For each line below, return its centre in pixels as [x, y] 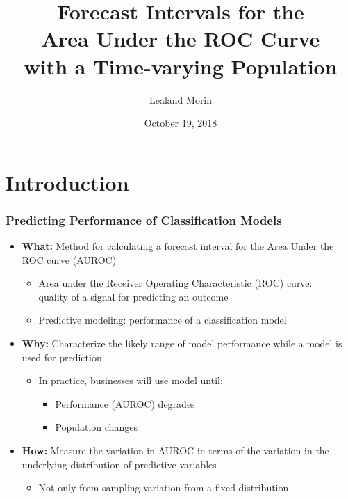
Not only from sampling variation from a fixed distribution [164, 488]
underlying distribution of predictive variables [119, 464]
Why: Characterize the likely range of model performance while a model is [182, 343]
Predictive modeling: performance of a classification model [163, 320]
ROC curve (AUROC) [69, 259]
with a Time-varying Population [181, 66]
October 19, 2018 [181, 123]
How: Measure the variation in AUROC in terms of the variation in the [175, 451]
